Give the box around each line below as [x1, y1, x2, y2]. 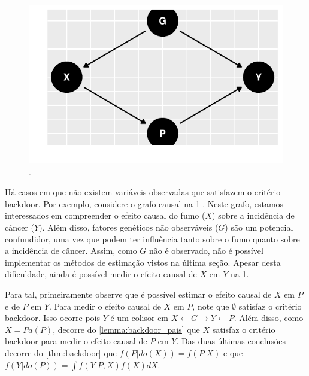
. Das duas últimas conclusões [176, 335, 286, 347]
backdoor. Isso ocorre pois [5, 311, 101, 324]
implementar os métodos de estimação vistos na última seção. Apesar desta [5, 256, 281, 268]
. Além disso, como [234, 311, 304, 324]
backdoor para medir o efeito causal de [5, 335, 147, 347]
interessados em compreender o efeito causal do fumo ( [5, 209, 205, 222]
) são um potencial [225, 220, 293, 233]
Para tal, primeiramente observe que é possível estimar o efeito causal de [5, 287, 272, 300]
